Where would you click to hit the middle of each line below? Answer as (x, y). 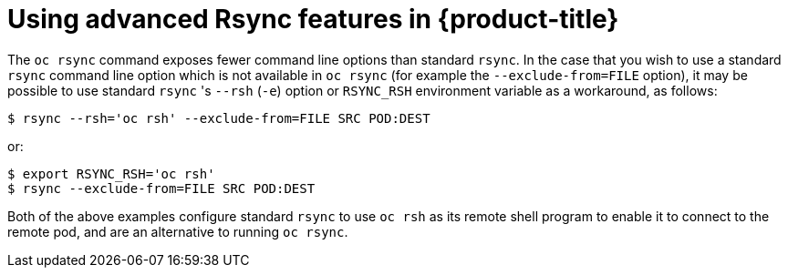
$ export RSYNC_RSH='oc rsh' (111, 173)
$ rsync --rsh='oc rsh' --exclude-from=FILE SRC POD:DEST (219, 118)
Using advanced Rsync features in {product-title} (313, 19)
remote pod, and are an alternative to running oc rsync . (178, 231)
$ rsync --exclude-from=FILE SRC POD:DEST (161, 188)
